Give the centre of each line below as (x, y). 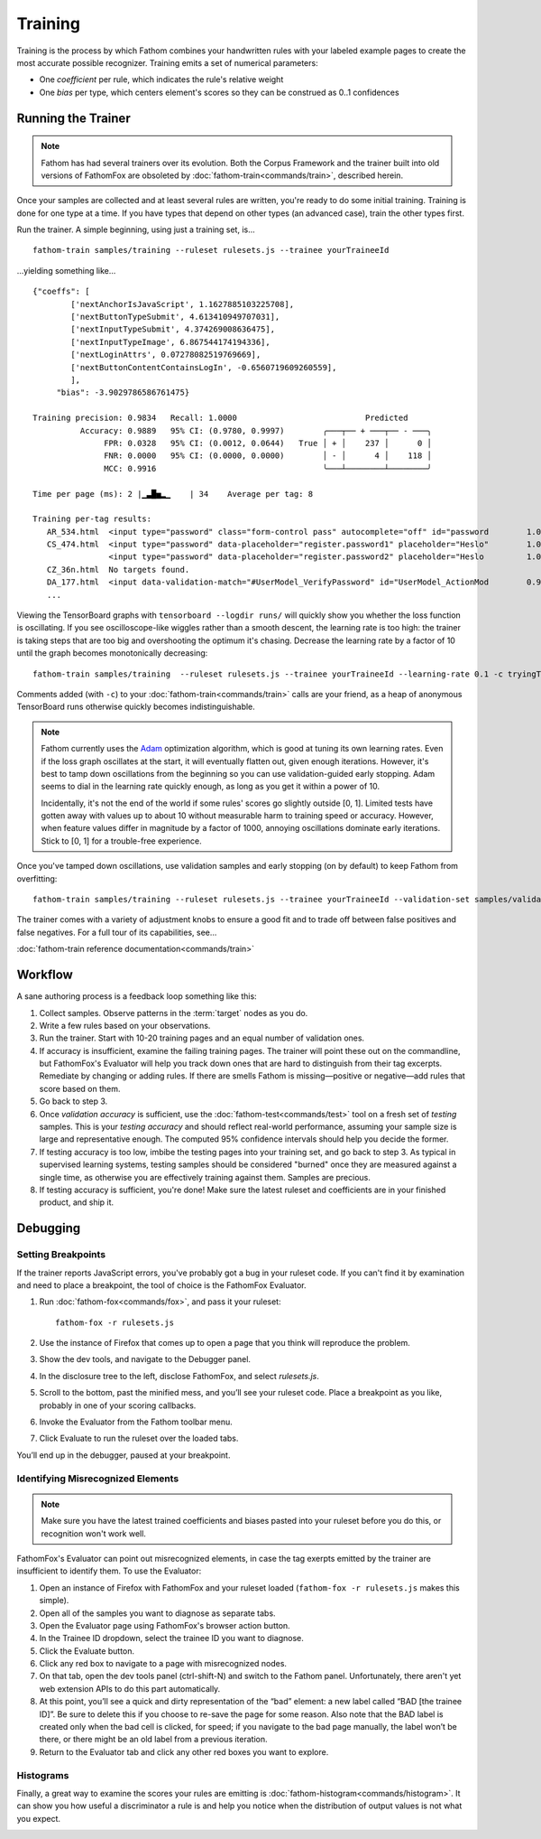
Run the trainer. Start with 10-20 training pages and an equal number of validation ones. (202, 1038)
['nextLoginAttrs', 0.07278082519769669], (166, 355)
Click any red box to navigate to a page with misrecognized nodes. (163, 1664)
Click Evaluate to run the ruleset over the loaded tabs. (139, 1438)
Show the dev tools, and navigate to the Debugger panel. (145, 1359)
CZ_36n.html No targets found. (118, 569)
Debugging (49, 1228)
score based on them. (80, 1088)
